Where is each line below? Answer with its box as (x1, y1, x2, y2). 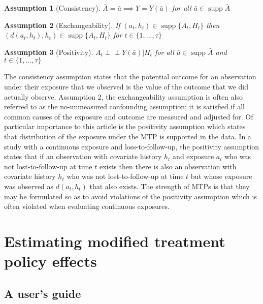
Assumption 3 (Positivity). (4, 46, 93, 57)
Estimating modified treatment (4, 230, 225, 251)
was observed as (4, 180, 54, 191)
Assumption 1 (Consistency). (4, 3, 101, 13)
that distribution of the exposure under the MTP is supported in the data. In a (4, 131, 251, 141)
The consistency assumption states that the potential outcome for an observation (4, 71, 256, 82)
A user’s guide (4, 285, 81, 301)
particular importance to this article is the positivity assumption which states (4, 121, 246, 132)
